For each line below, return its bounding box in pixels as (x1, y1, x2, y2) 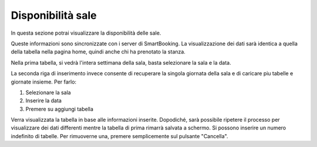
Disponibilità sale (11, 9, 97, 22)
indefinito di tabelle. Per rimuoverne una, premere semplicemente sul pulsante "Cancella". (11, 132, 228, 139)
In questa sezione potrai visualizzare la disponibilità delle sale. (11, 29, 161, 36)
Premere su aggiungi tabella (25, 105, 94, 112)
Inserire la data (25, 97, 62, 104)
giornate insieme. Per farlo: (11, 78, 76, 85)
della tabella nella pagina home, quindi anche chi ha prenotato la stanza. (11, 48, 186, 55)
